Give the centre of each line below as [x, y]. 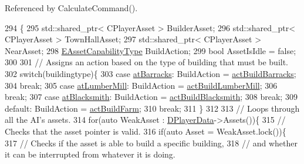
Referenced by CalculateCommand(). [71, 8]
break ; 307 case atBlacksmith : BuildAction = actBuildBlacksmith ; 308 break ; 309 [151, 97]
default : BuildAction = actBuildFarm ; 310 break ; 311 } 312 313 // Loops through [152, 108]
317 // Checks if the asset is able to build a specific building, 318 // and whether [151, 143]
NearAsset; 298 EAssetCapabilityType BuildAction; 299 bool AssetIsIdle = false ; [151, 50]
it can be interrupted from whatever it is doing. [90, 154]
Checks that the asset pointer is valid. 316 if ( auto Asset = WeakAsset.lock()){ [146, 131]
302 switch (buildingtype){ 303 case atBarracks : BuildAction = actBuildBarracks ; [151, 73]
